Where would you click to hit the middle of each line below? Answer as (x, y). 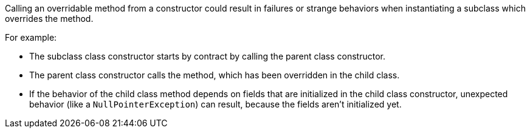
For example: (31, 37)
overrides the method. (49, 19)
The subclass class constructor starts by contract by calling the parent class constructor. (207, 56)
